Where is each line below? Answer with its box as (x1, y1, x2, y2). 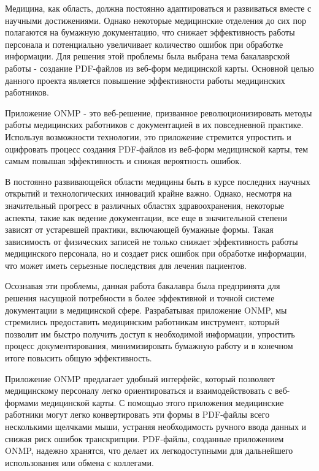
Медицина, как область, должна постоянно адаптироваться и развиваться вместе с (5, 2, 312, 14)
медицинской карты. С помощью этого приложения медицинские (40, 396, 284, 409)
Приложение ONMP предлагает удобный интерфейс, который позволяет (5, 372, 275, 385)
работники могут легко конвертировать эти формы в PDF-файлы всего (5, 408, 270, 421)
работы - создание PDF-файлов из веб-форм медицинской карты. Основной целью (5, 61, 314, 74)
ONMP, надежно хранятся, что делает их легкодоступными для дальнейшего (5, 444, 293, 457)
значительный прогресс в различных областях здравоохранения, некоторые (5, 198, 285, 211)
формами (5, 396, 39, 409)
